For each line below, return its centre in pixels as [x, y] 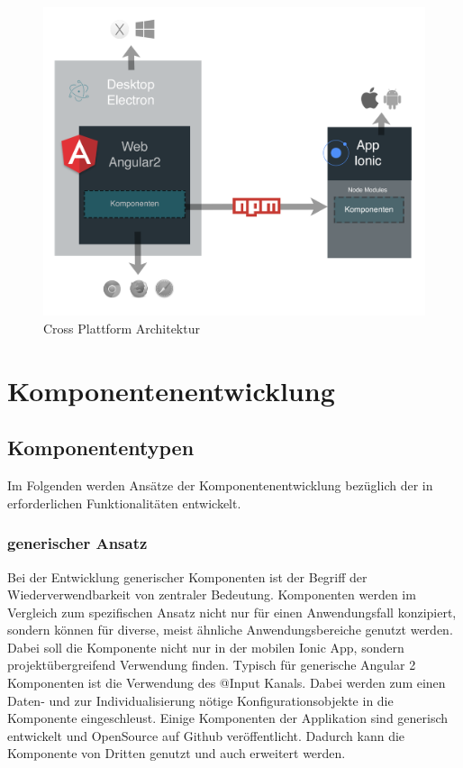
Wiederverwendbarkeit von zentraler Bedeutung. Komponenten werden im [212, 594]
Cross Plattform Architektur [122, 328]
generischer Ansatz [77, 543]
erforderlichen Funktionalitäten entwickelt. [124, 503]
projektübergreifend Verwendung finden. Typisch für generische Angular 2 [212, 665]
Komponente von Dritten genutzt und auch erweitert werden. [177, 753]
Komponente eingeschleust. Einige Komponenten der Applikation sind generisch [228, 718]
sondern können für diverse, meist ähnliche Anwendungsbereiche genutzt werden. [230, 630]
